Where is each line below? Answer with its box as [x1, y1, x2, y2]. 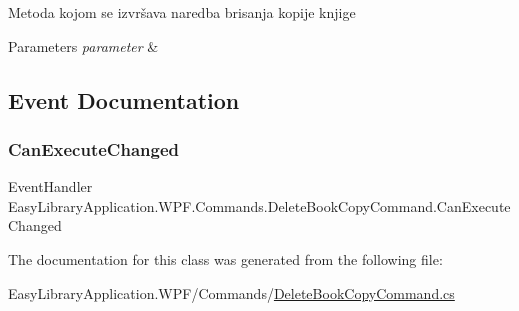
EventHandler [8, 176, 93, 197]
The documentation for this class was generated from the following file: [8, 248, 443, 269]
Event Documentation [8, 84, 240, 115]
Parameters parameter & [8, 35, 159, 56]
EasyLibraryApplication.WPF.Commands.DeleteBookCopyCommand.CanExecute [8, 195, 511, 216]
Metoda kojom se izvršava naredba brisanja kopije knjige [8, 2, 356, 22]
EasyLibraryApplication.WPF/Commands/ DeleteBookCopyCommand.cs [8, 282, 455, 303]
